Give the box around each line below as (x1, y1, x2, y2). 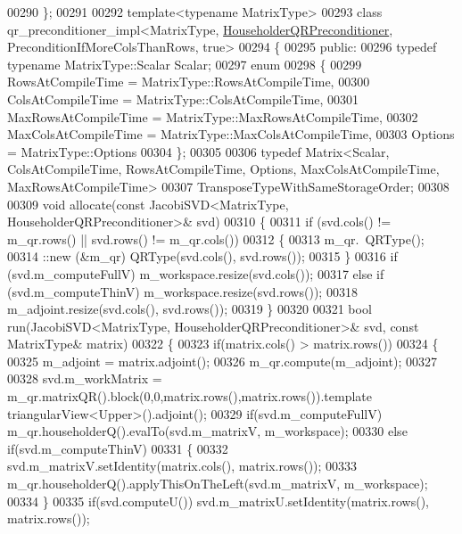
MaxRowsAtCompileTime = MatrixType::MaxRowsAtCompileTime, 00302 (7, 107, 418, 126)
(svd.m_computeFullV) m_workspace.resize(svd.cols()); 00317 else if (7, 264, 384, 283)
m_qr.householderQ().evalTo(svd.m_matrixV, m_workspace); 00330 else (7, 422, 408, 440)
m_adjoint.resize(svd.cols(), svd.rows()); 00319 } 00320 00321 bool (7, 300, 372, 318)
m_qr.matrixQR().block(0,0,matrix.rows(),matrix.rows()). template (7, 387, 372, 406)
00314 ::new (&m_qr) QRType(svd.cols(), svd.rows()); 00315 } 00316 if (7, 247, 398, 266)
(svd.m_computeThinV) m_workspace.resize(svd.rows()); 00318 (7, 282, 358, 300)
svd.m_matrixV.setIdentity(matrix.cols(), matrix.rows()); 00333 (7, 456, 358, 475)
